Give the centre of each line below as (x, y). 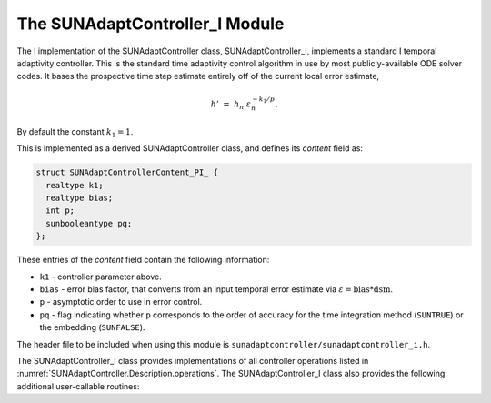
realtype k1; (75, 185)
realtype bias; (80, 198)
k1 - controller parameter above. (101, 277)
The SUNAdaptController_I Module (150, 24)
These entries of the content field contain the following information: (143, 260)
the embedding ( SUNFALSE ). (92, 327)
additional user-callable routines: (78, 386)
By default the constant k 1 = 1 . (75, 132)
